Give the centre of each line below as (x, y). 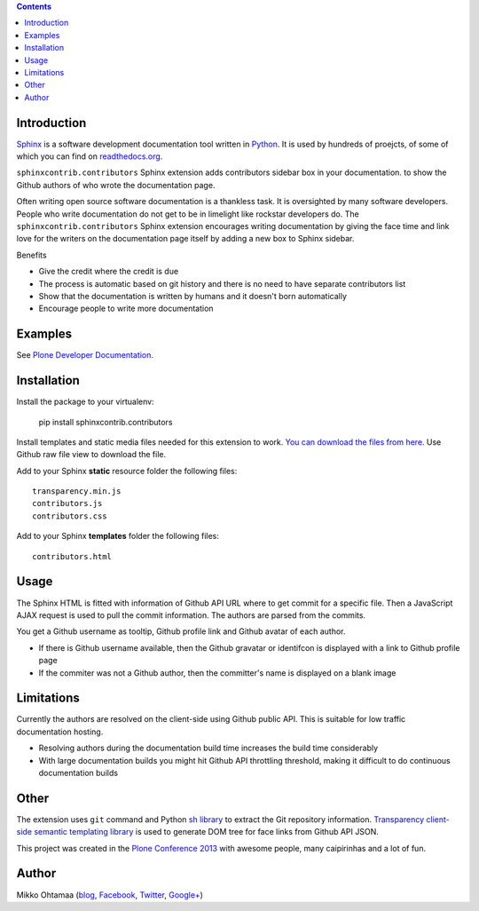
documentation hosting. (60, 732)
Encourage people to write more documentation (126, 309)
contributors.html (72, 556)
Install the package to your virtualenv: (85, 402)
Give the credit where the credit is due (109, 272)
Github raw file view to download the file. (91, 455)
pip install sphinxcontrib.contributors (106, 422)
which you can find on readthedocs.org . (90, 156)
